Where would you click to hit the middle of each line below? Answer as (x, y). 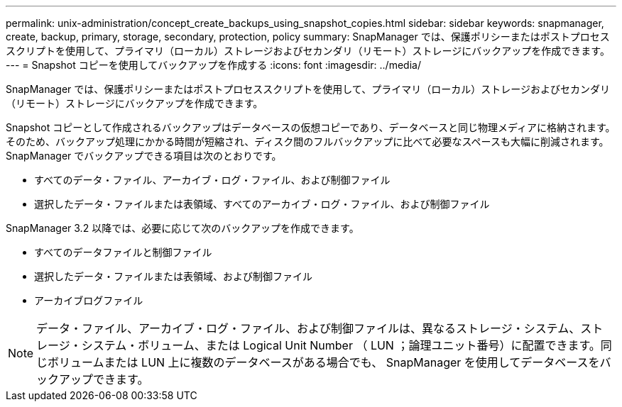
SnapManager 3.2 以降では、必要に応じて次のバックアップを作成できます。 (182, 228)
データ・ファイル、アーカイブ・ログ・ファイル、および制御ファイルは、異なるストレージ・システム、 (309, 328)
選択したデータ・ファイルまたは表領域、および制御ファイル (173, 276)
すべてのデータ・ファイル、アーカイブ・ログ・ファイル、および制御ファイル (212, 180)
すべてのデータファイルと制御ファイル (123, 252)
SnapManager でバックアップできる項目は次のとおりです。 (144, 156)
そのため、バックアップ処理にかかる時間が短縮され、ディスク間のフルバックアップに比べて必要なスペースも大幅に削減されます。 (307, 141)
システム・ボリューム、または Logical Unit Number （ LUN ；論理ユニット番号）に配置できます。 (341, 345)
